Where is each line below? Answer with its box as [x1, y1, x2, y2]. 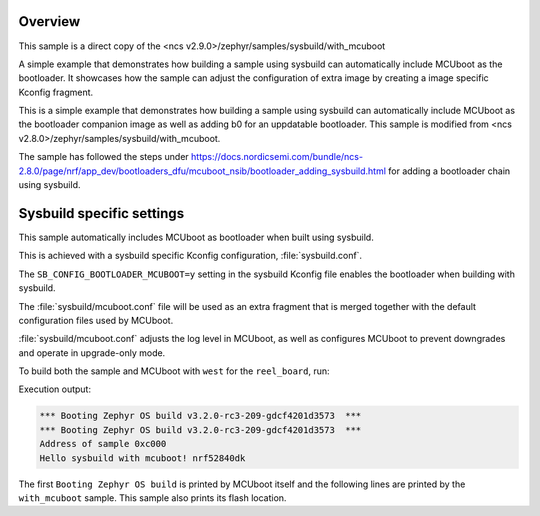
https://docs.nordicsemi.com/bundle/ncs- [190, 151, 364, 163]
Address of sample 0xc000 [39, 438, 167, 450]
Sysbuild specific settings [18, 205, 185, 222]
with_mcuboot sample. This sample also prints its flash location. [18, 491, 287, 504]
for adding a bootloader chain [388, 165, 511, 177]
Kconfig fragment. [18, 86, 94, 98]
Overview [18, 13, 81, 30]
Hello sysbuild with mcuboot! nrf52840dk [39, 452, 246, 464]
